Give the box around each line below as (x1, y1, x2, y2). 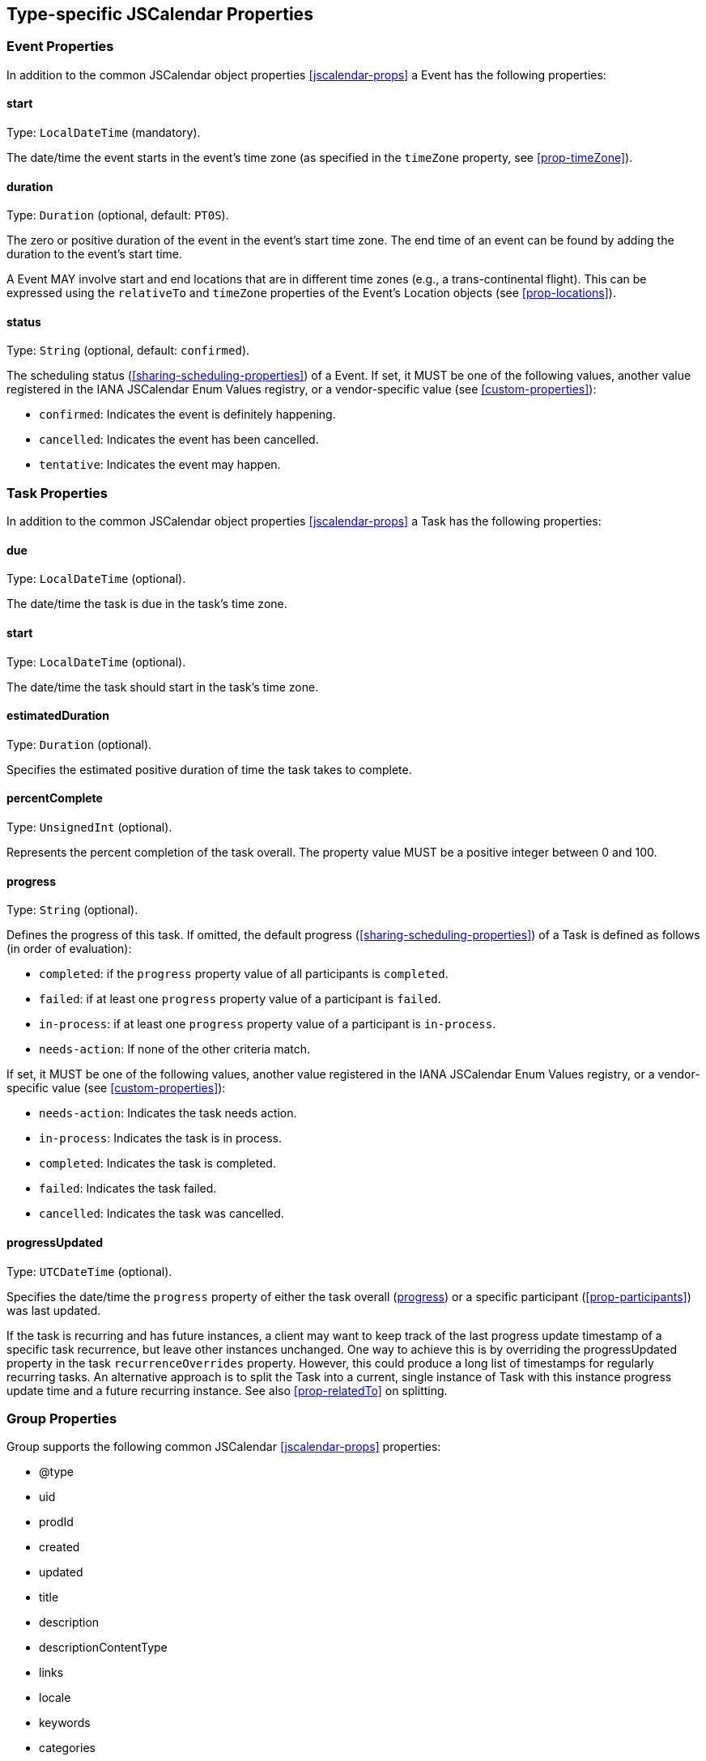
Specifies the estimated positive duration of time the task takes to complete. (6, 762, 412, 776)
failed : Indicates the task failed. (39, 1181, 217, 1196)
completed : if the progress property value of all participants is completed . (39, 967, 449, 981)
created (39, 1540, 80, 1555)
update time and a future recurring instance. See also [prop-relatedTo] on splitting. (6, 1383, 448, 1397)
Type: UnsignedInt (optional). (6, 820, 172, 835)
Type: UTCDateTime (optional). (6, 1264, 172, 1278)
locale (39, 1691, 71, 1705)
